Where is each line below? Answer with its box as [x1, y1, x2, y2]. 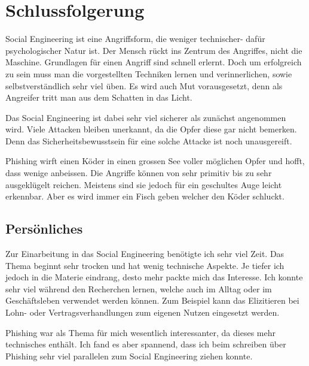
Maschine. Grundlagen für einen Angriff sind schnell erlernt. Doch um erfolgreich [5, 56, 302, 68]
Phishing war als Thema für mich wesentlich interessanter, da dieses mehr [5, 326, 276, 338]
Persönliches [5, 219, 83, 238]
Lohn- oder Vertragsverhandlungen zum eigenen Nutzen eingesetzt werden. [5, 306, 280, 319]
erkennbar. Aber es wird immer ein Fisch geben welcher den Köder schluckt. [5, 190, 284, 202]
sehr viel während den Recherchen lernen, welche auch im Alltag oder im [5, 282, 272, 295]
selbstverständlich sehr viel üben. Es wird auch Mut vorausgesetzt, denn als [5, 79, 283, 92]
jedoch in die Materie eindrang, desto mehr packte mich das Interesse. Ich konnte [5, 271, 303, 283]
